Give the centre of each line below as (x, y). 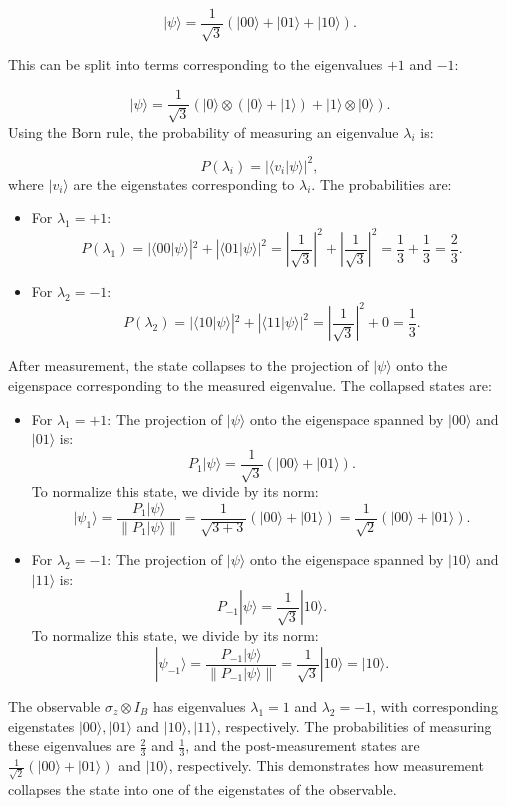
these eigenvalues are (71, 745)
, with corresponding (435, 706)
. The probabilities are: (381, 183)
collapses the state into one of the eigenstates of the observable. (202, 788)
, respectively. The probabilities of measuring (354, 725)
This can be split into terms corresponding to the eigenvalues (195, 64)
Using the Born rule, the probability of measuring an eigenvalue (203, 131)
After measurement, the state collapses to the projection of (188, 365)
